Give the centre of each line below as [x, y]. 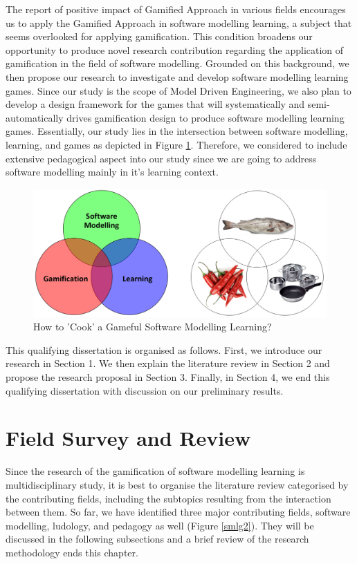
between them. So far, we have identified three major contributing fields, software [178, 512]
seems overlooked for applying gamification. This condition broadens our [159, 36]
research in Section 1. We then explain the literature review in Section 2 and [168, 363]
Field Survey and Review [128, 438]
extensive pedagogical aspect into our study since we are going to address [161, 158]
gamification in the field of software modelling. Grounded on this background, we [177, 63]
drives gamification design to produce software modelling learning [205, 117]
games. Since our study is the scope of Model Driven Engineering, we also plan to [178, 90]
